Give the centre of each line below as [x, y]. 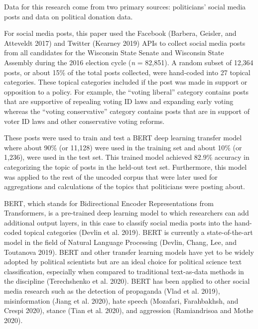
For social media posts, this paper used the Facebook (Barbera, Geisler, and [120, 33]
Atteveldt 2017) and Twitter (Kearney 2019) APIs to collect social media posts [125, 43]
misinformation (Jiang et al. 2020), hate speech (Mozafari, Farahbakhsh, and [121, 300]
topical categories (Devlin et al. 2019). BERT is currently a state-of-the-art [138, 232]
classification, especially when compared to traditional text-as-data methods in [124, 271]
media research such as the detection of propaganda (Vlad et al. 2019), [112, 291]
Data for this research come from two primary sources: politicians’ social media [125, 6]
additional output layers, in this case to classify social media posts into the [118, 222]
